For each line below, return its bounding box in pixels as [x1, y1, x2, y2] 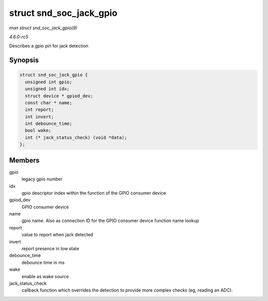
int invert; [25, 114, 54, 119]
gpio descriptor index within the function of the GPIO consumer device [21, 190, 166, 196]
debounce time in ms [21, 259, 65, 265]
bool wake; [25, 128, 52, 134]
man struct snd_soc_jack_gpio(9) [9, 25, 78, 31]
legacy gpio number [21, 176, 63, 182]
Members [9, 156, 40, 164]
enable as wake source [21, 273, 69, 279]
